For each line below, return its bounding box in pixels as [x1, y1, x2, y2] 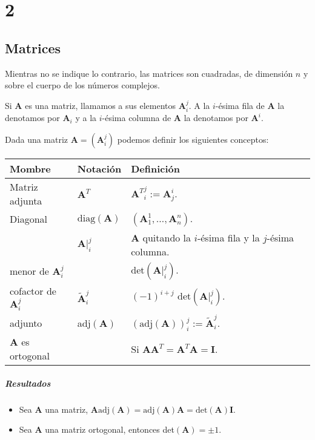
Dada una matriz [5, 133, 68, 145]
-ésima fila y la [197, 230, 260, 245]
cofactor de [10, 283, 56, 298]
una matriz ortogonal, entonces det [45, 423, 174, 436]
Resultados [5, 376, 51, 389]
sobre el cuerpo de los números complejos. [5, 79, 160, 91]
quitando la [142, 230, 191, 245]
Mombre [10, 161, 51, 176]
